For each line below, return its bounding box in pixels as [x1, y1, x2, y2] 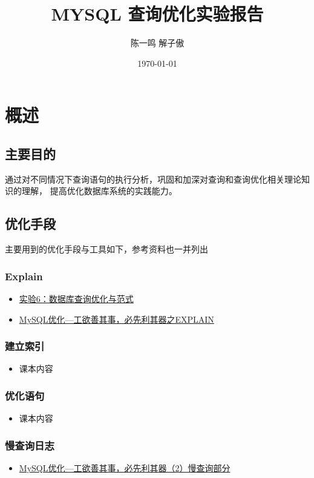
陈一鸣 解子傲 [130, 36, 185, 49]
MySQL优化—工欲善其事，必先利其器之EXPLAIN [19, 312, 214, 325]
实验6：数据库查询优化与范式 [19, 292, 134, 305]
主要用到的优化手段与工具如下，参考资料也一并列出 [5, 243, 208, 255]
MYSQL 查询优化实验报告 [51, 1, 264, 26]
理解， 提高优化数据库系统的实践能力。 [21, 184, 177, 197]
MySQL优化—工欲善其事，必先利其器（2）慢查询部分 [19, 461, 231, 474]
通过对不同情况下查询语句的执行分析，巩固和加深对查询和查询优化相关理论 [5, 172, 301, 185]
